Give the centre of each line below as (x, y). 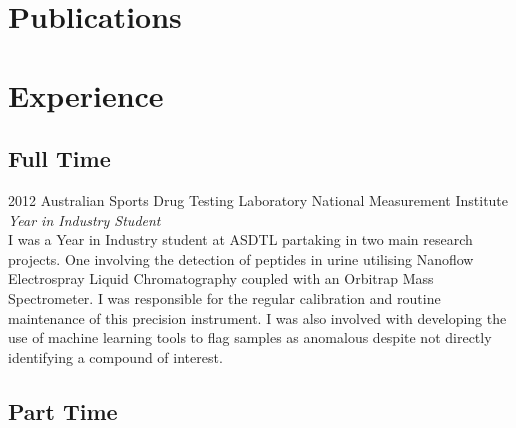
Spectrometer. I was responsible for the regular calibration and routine (224, 297)
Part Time (63, 410)
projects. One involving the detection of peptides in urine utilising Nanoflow (241, 258)
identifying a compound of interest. (115, 356)
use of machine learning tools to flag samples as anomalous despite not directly (250, 337)
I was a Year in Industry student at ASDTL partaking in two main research (240, 239)
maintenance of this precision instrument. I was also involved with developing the (257, 317)
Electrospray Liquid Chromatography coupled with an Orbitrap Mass (221, 278)
